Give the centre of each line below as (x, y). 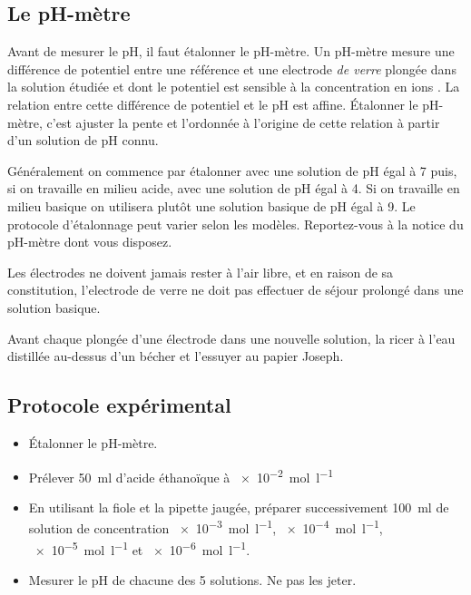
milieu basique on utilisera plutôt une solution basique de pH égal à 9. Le (211, 205)
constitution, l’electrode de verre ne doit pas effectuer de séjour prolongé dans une (235, 290)
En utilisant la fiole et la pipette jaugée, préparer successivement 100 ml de (239, 507)
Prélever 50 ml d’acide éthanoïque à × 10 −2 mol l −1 (181, 475)
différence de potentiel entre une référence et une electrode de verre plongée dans (232, 68)
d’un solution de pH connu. (83, 140)
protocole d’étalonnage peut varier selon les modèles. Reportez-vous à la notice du (235, 224)
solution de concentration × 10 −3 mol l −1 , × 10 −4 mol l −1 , (206, 527)
